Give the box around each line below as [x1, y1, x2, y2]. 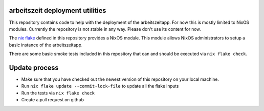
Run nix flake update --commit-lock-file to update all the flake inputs [21, 83, 179, 89]
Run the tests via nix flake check [21, 90, 95, 96]
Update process [9, 63, 59, 72]
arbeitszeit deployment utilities [9, 6, 106, 15]
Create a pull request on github [21, 97, 84, 103]
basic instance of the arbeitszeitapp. [9, 42, 83, 48]
